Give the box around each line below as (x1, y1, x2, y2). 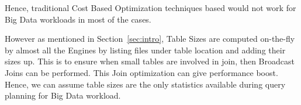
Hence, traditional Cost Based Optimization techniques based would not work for (5, 2, 296, 13)
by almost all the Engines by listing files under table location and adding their (5, 44, 286, 56)
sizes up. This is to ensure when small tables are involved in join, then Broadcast (5, 55, 295, 67)
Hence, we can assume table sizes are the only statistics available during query (5, 78, 286, 90)
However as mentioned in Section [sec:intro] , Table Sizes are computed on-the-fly (5, 32, 295, 45)
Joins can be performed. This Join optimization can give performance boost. (5, 66, 278, 78)
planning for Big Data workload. (5, 89, 121, 102)
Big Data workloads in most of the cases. (5, 13, 151, 25)
